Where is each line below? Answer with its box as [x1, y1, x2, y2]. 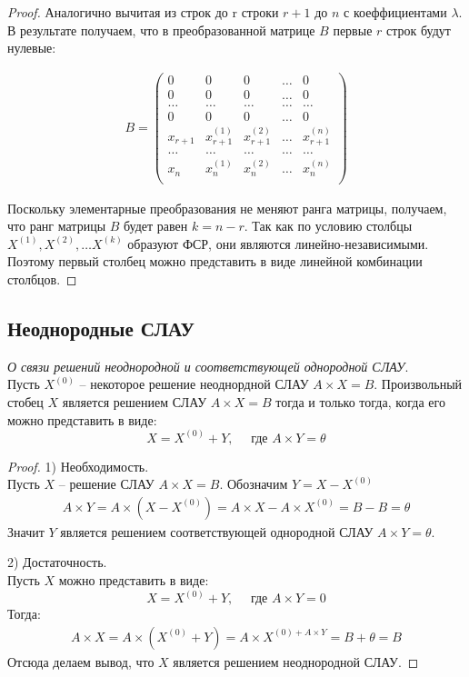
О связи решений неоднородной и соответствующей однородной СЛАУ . [7, 356, 409, 375]
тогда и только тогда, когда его [275, 392, 445, 411]
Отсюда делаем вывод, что [7, 652, 155, 671]
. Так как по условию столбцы [244, 216, 413, 235]
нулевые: [7, 38, 56, 57]
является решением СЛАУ [62, 392, 207, 411]
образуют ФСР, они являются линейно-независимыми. [127, 234, 429, 253]
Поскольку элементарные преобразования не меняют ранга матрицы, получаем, [7, 198, 447, 217]
